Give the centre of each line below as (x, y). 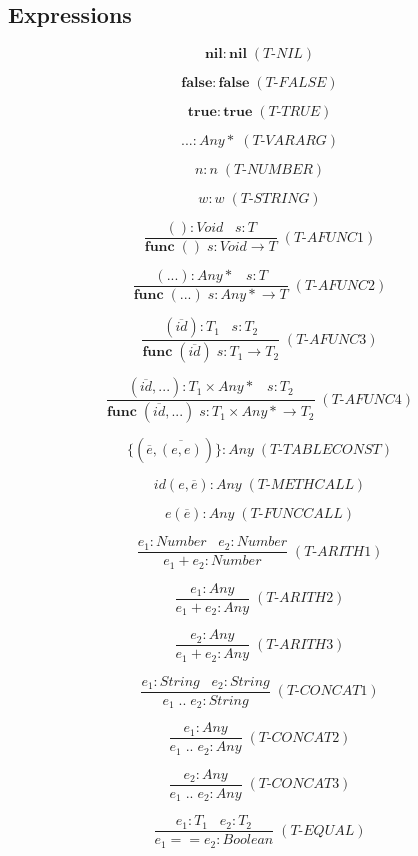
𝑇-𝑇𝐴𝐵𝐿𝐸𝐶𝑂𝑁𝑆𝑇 (325, 450)
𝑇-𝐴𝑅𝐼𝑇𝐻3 (300, 644)
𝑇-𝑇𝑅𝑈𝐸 (294, 112)
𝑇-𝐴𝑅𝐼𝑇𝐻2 (300, 598)
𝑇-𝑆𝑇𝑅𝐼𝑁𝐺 (275, 199)
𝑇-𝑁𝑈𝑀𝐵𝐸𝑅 (273, 170)
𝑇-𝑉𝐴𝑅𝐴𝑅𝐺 (289, 141)
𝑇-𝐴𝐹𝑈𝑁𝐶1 (329, 237)
